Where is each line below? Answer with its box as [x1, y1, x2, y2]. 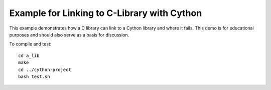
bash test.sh [18, 73, 50, 79]
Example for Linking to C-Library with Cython [9, 7, 202, 18]
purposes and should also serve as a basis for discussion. [9, 31, 129, 37]
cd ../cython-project [18, 66, 71, 72]
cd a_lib [18, 52, 40, 58]
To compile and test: [9, 41, 52, 47]
